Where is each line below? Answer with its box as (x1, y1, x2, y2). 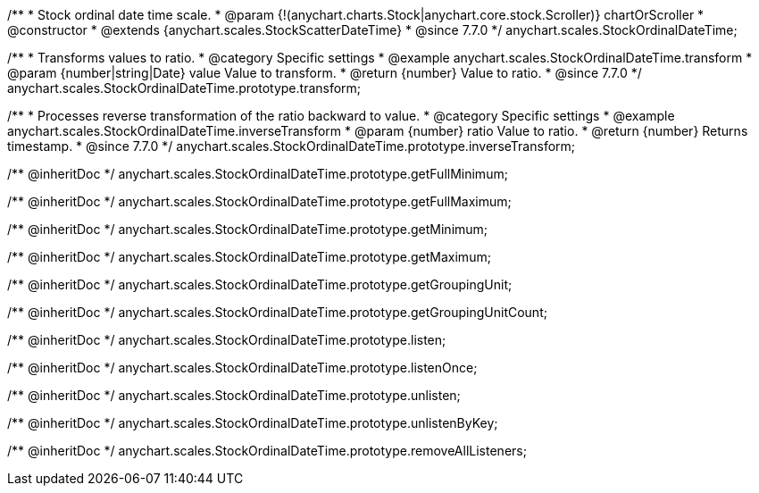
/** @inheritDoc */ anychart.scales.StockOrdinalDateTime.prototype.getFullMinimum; (7, 166, 508, 181)
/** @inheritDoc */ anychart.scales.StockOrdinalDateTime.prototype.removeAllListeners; (7, 443, 527, 458)
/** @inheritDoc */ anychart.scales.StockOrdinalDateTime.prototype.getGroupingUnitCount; (7, 305, 547, 320)
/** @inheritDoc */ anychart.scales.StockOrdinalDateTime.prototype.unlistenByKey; (7, 415, 498, 430)
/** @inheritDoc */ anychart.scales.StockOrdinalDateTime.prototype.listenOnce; (7, 360, 478, 375)
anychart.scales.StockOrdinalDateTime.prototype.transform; (7, 80, 362, 96)
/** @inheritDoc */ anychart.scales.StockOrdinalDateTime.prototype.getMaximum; (7, 249, 491, 264)
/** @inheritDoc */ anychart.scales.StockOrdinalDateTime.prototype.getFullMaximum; (7, 194, 512, 209)
